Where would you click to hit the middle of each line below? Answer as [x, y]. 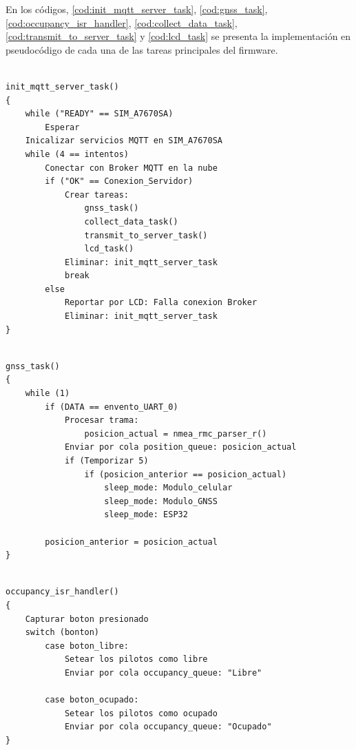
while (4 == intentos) [77, 154]
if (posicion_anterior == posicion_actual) [186, 474]
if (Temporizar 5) [106, 461]
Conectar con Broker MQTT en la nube [131, 168]
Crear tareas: [96, 195]
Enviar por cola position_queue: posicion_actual [180, 447]
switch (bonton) [62, 633]
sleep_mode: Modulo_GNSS [161, 501]
